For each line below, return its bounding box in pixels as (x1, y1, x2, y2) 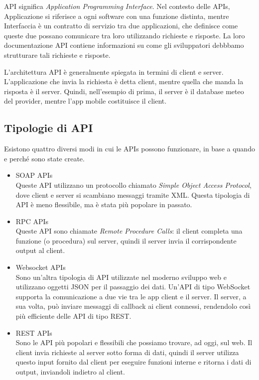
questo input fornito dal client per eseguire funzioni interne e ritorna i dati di (15, 357, 252, 367)
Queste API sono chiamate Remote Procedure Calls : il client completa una (15, 226, 243, 236)
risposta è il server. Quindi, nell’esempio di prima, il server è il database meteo (4, 86, 244, 96)
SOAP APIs (15, 170, 53, 180)
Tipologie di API (4, 120, 93, 135)
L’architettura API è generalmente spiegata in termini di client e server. (4, 66, 224, 77)
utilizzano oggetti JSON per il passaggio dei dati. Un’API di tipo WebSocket (15, 281, 251, 292)
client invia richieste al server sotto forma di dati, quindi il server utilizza (15, 347, 239, 357)
